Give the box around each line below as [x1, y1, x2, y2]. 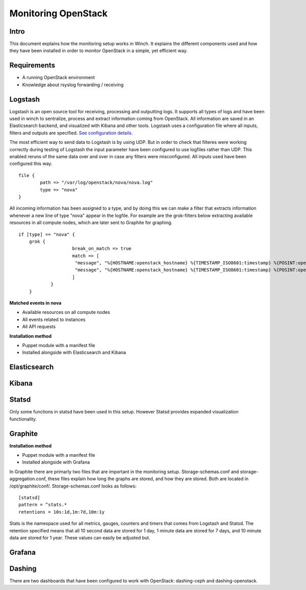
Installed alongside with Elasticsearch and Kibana [22, 350, 126, 356]
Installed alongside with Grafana [22, 459, 90, 465]
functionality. [9, 416, 37, 422]
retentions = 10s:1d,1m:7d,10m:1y [18, 509, 105, 515]
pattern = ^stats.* [18, 502, 67, 508]
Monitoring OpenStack [9, 8, 108, 19]
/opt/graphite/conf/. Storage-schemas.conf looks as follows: [9, 483, 137, 489]
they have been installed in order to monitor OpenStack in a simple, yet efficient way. [9, 47, 188, 54]
